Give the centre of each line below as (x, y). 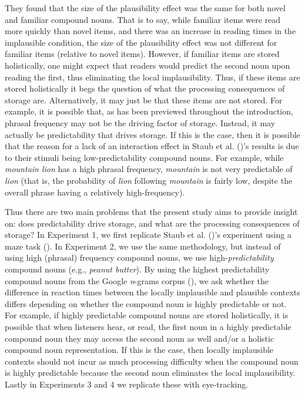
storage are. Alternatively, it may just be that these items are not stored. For (144, 100)
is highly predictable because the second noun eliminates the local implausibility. (150, 373)
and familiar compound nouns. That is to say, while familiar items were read (143, 19)
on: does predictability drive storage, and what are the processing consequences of (152, 223)
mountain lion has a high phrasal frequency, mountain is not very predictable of (149, 169)
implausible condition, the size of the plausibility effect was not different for (141, 42)
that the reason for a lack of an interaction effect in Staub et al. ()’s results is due (152, 146)
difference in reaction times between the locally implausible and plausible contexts (152, 292)
